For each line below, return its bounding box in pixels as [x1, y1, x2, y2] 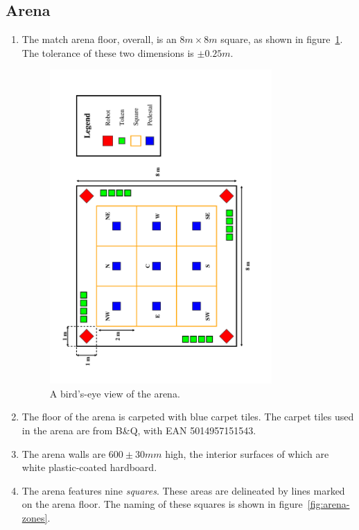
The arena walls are [21, 446, 106, 461]
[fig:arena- [307, 497, 350, 511]
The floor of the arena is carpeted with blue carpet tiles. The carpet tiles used [21, 409, 354, 424]
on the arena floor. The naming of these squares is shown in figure [21, 497, 303, 511]
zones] [21, 510, 48, 524]
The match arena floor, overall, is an [21, 32, 177, 46]
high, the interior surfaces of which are [165, 446, 329, 461]
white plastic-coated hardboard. [21, 460, 157, 475]
